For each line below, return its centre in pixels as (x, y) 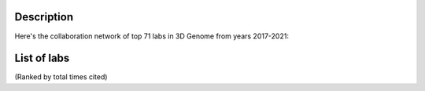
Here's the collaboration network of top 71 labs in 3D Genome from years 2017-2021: (152, 36)
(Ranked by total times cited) (61, 77)
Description (44, 17)
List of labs (42, 58)
